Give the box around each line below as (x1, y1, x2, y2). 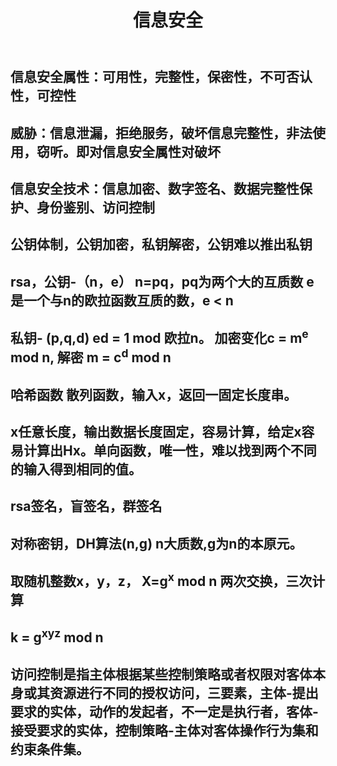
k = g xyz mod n (10, 626, 104, 646)
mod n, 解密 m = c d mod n (10, 346, 172, 366)
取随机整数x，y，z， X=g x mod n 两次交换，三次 (10, 570, 313, 590)
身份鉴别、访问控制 (36, 199, 155, 216)
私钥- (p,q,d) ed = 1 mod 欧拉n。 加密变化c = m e (10, 327, 309, 347)
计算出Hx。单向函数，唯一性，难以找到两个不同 (23, 442, 317, 459)
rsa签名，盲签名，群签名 (10, 498, 163, 515)
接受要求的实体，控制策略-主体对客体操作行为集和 (10, 722, 319, 739)
